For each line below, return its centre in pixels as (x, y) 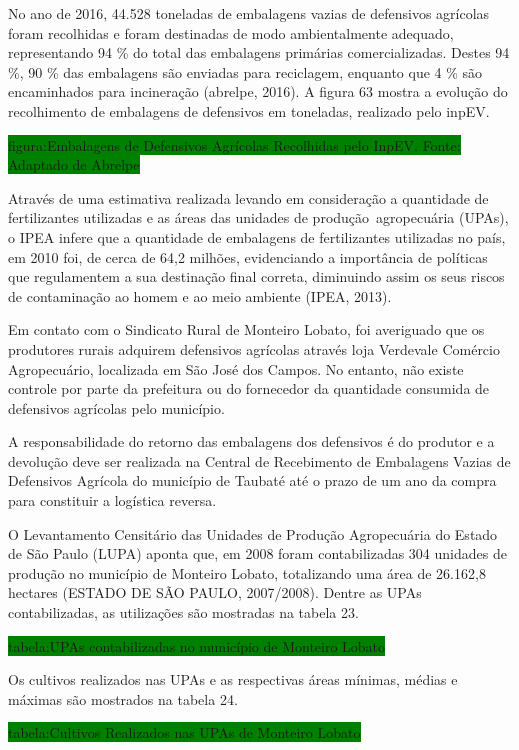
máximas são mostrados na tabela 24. (123, 698)
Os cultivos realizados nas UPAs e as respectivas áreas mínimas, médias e (233, 679)
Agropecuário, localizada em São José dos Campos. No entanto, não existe (236, 368)
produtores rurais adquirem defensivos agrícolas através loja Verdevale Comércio (254, 348)
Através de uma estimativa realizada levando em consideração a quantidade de (248, 197)
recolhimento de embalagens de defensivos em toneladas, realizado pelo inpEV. (249, 110)
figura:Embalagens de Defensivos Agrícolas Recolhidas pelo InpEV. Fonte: (234, 144)
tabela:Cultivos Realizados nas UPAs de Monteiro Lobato (184, 732)
